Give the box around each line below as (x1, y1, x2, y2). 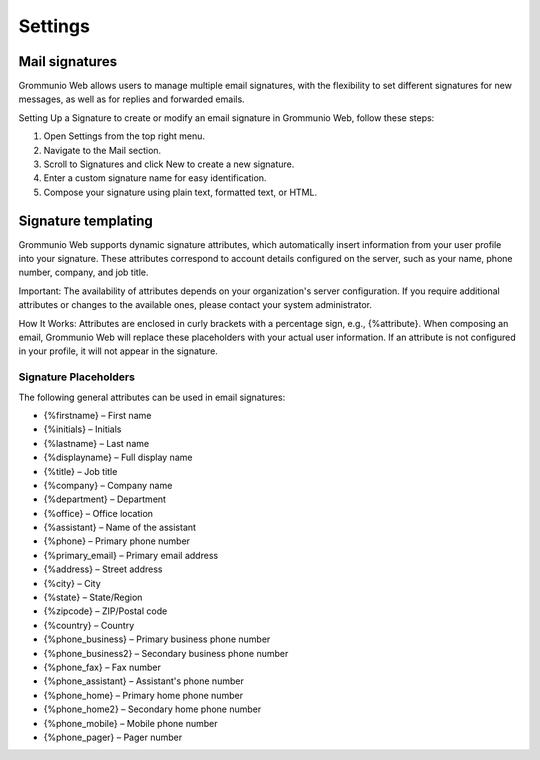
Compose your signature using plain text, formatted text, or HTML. (43, 186, 318, 198)
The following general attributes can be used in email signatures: (18, 391, 286, 403)
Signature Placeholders (18, 370, 135, 384)
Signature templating (18, 212, 154, 229)
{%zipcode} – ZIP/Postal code (43, 605, 168, 617)
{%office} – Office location (43, 507, 154, 519)
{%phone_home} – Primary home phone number (43, 689, 244, 701)
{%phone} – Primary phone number (43, 535, 190, 547)
